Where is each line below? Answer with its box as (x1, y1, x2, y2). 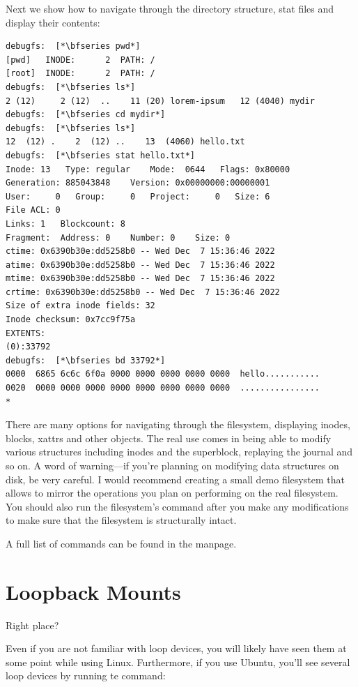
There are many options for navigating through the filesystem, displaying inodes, (6, 417, 350, 432)
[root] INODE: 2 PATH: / (6, 68, 155, 79)
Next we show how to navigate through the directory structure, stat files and (6, 1, 334, 15)
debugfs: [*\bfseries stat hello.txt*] (6, 150, 196, 160)
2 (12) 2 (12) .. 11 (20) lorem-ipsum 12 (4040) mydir (6, 96, 315, 106)
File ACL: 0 (6, 205, 61, 216)
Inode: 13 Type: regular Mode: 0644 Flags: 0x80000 (6, 164, 290, 174)
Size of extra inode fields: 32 (6, 301, 155, 311)
